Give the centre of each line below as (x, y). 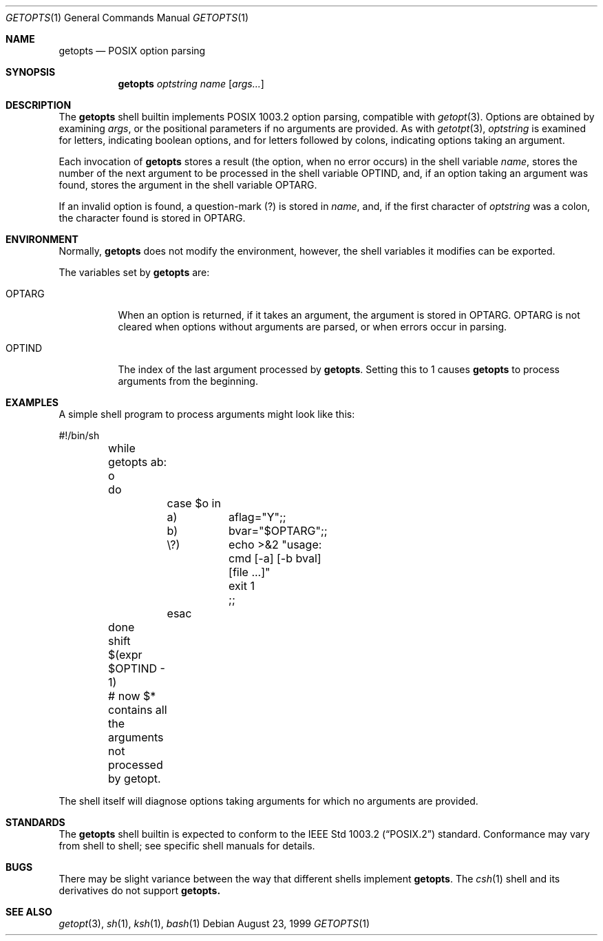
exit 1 (242, 586)
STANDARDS (35, 822)
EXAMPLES (32, 402)
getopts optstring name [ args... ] (191, 84)
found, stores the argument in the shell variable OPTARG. (188, 185)
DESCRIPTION (39, 105)
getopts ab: (138, 462)
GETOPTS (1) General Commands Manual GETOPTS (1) (127, 18)
